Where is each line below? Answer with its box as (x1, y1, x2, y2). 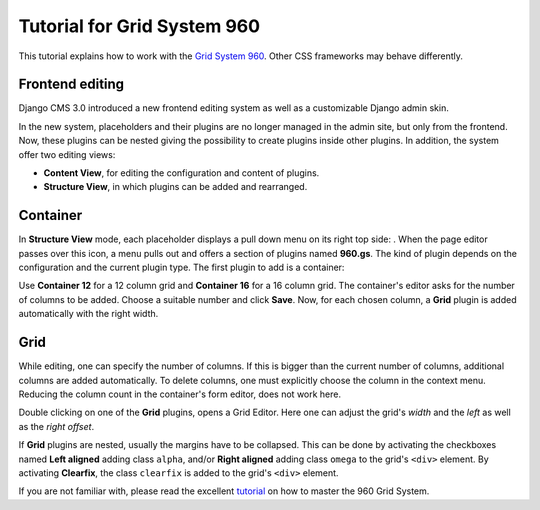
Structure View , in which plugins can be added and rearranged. (43, 181, 308, 193)
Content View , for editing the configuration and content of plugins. (43, 167, 320, 179)
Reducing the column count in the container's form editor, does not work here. (18, 388, 342, 400)
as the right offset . (18, 420, 95, 432)
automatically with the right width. (18, 308, 159, 320)
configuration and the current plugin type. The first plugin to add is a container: (18, 261, 345, 274)
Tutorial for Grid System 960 (18, 15, 260, 37)
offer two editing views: (18, 148, 116, 160)
